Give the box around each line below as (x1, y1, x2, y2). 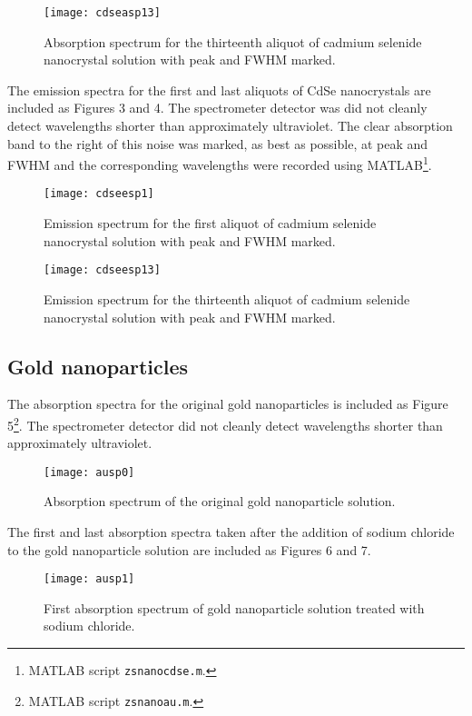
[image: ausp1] (44, 572, 135, 586)
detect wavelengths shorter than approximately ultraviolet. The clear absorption (7, 116, 453, 135)
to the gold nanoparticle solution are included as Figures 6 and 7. (7, 540, 371, 559)
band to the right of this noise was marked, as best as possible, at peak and (7, 134, 428, 153)
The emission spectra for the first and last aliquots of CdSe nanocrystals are (7, 80, 431, 99)
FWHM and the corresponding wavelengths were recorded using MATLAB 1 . (7, 153, 432, 174)
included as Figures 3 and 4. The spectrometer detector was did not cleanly (7, 98, 428, 117)
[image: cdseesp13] (44, 264, 161, 277)
